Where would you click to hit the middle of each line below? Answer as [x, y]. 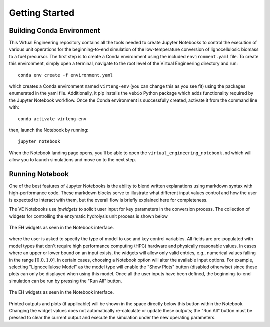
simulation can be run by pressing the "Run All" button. [66, 281]
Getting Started [42, 13]
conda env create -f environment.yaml [66, 75]
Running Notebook [39, 174]
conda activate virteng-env [52, 119]
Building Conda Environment [55, 31]
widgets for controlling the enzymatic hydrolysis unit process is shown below [89, 216]
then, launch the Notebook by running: [49, 130]
